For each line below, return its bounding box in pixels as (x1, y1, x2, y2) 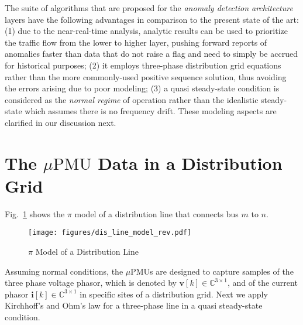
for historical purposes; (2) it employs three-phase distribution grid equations (5, 59, 281, 71)
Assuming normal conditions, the (5, 265, 123, 277)
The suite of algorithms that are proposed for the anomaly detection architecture (5, 2, 293, 13)
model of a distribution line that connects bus (74, 207, 239, 220)
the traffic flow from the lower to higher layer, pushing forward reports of (5, 36, 267, 48)
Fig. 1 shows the (5, 207, 65, 220)
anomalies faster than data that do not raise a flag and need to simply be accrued (5, 47, 298, 60)
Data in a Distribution (98, 150, 283, 175)
